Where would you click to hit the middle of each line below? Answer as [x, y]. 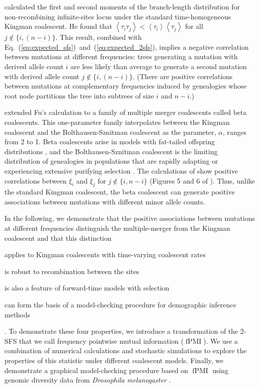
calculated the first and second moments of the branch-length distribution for [122, 6]
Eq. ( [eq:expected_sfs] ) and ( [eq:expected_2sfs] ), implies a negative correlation [127, 47]
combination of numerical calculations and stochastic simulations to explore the [126, 350]
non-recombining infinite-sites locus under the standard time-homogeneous [118, 16]
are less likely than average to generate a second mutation [159, 66]
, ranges [235, 132]
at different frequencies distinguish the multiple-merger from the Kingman [117, 228]
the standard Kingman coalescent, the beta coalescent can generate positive [120, 192]
